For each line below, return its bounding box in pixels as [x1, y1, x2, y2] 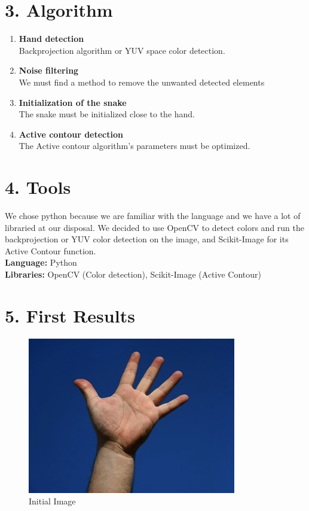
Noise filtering [19, 64, 79, 77]
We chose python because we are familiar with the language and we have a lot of [5, 209, 301, 221]
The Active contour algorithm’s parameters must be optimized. [19, 139, 250, 152]
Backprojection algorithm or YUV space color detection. [19, 44, 225, 56]
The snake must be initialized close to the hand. [19, 108, 195, 120]
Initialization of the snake [19, 96, 127, 108]
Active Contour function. [5, 244, 96, 257]
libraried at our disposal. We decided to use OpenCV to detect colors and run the [5, 221, 305, 233]
